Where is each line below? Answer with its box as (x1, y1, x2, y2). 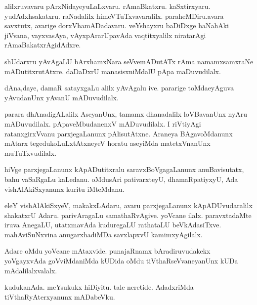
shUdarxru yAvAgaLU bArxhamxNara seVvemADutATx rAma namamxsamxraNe (4, 56, 254, 66)
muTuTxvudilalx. (4, 147, 57, 158)
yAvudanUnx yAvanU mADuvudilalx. (4, 92, 119, 102)
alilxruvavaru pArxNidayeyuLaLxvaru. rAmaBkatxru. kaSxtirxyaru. (4, 1, 211, 11)
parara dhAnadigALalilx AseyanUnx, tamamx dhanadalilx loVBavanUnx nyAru (4, 109, 248, 119)
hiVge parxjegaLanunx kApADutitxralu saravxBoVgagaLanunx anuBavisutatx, (4, 164, 244, 174)
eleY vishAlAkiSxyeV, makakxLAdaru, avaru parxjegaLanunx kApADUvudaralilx (4, 200, 253, 211)
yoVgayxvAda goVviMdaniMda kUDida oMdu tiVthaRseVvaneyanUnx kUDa (4, 256, 238, 266)
